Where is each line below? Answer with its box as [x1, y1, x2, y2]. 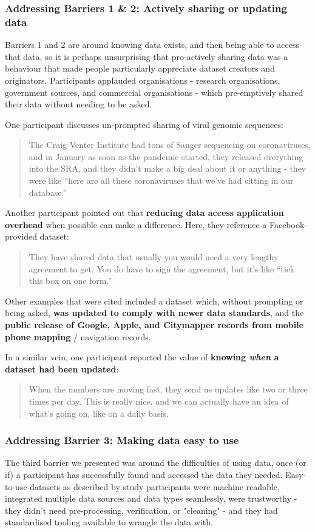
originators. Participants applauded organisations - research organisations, [5, 73, 280, 86]
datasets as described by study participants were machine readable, [30, 480, 280, 493]
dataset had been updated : [5, 362, 119, 375]
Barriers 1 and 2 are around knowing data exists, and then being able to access [5, 38, 299, 51]
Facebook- [269, 218, 307, 231]
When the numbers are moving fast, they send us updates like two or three [29, 383, 308, 396]
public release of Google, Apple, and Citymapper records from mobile [5, 318, 304, 331]
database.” [29, 186, 67, 198]
